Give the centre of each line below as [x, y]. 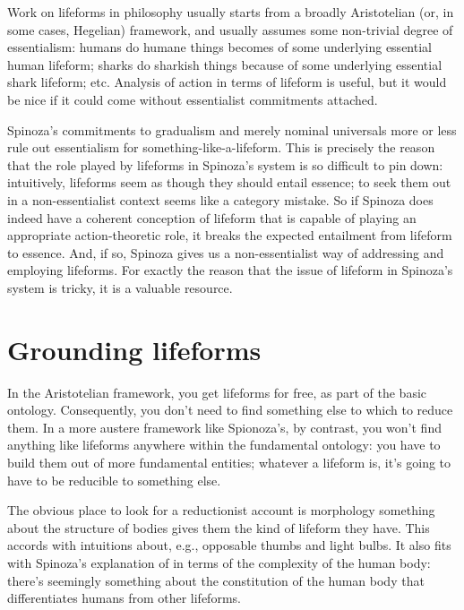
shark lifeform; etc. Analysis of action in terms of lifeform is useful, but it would [227, 82]
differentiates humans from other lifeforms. [124, 598]
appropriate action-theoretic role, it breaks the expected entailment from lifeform [230, 235]
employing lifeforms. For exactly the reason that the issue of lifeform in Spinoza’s [230, 270]
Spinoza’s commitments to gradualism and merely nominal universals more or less [232, 129]
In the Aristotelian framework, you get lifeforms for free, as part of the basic [217, 392]
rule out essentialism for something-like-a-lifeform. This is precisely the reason [221, 147]
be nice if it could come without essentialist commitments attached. [193, 99]
